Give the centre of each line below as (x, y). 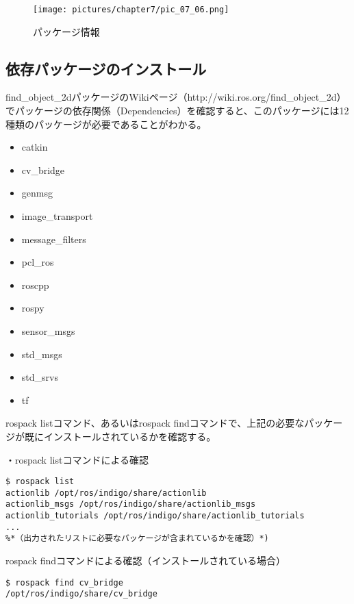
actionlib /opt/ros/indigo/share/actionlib (106, 493)
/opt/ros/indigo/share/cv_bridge (81, 594)
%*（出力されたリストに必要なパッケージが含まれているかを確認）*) (137, 539)
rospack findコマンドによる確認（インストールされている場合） (146, 561)
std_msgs (42, 354)
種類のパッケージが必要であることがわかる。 (106, 124)
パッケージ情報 (66, 31)
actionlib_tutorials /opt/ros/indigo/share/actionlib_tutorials (155, 516)
